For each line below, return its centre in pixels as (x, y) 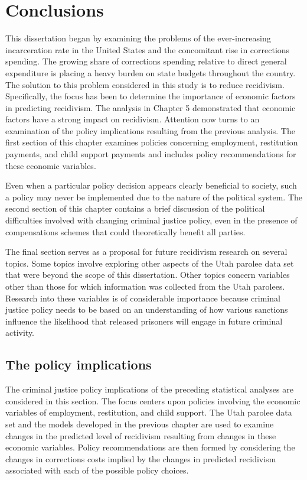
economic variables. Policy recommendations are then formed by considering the (150, 447)
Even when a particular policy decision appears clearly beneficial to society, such (151, 185)
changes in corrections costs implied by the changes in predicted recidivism (141, 458)
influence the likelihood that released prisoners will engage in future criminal (144, 321)
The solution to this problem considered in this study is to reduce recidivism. (145, 84)
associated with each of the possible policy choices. (97, 470)
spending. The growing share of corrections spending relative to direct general (146, 61)
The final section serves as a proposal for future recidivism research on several (146, 252)
